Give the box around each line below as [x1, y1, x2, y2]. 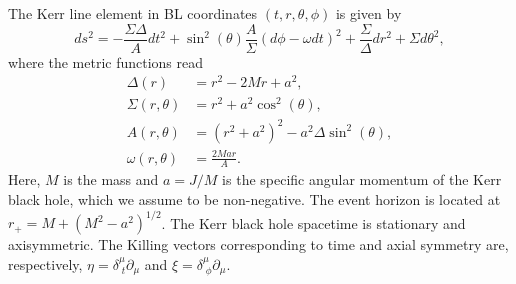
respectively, [8, 253, 83, 274]
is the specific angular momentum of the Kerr [222, 169, 502, 190]
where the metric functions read [8, 51, 204, 72]
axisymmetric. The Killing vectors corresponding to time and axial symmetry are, [8, 234, 509, 255]
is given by [335, 3, 402, 23]
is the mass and [63, 169, 159, 190]
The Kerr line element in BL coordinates [8, 3, 258, 23]
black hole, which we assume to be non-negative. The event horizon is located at [8, 188, 501, 209]
